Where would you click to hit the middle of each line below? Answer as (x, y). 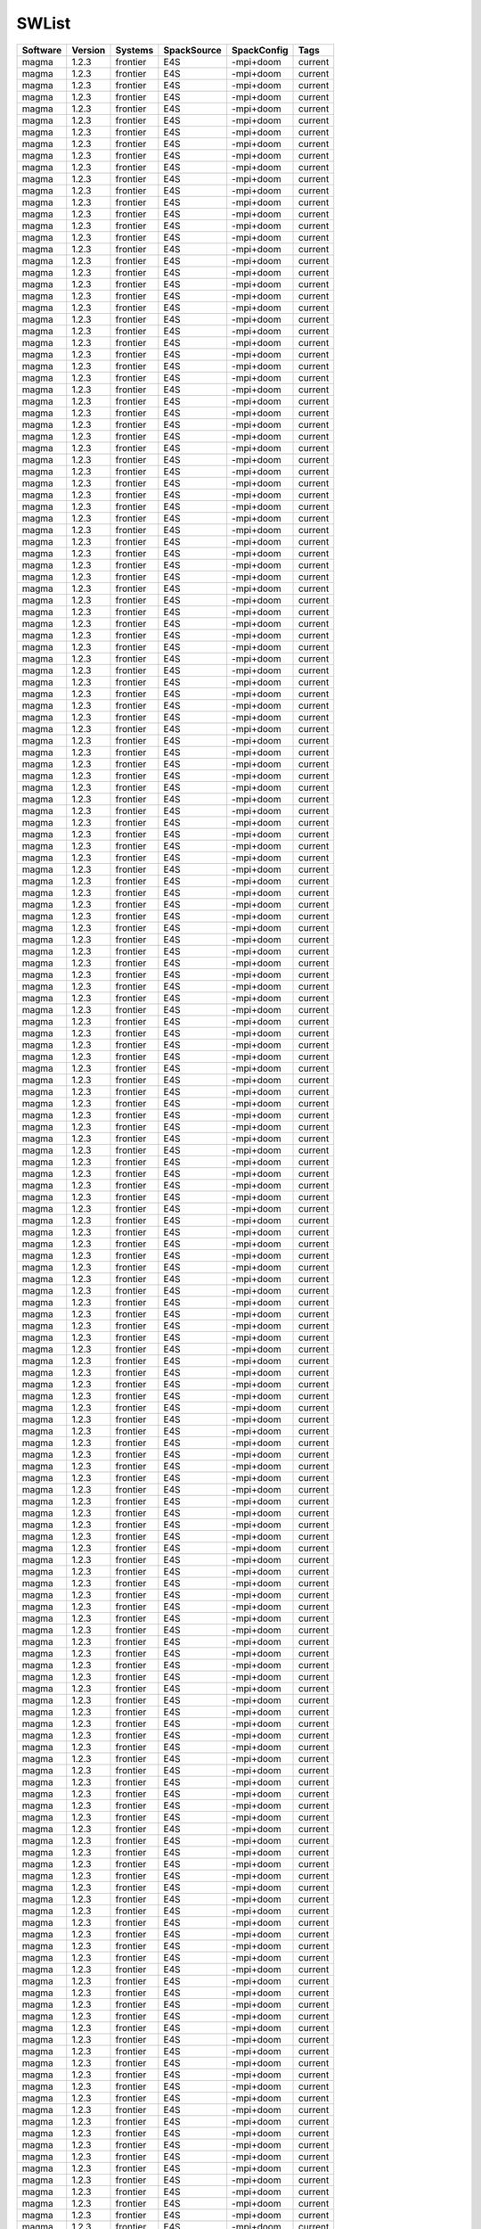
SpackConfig (260, 50)
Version (89, 50)
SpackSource (192, 50)
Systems (135, 50)
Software (42, 50)
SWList (44, 23)
